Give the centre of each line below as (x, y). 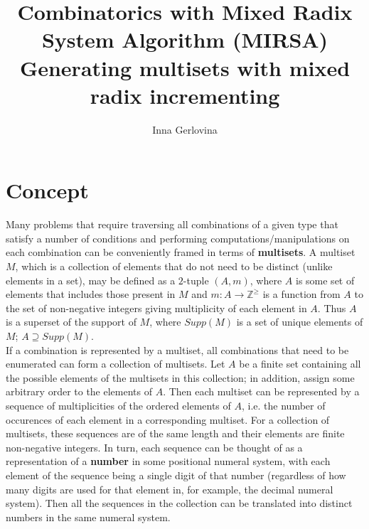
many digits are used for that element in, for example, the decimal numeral (170, 489)
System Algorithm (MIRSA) (185, 39)
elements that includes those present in (91, 294)
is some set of (325, 280)
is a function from (301, 294)
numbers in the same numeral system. (88, 517)
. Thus (332, 308)
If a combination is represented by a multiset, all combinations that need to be (177, 349)
